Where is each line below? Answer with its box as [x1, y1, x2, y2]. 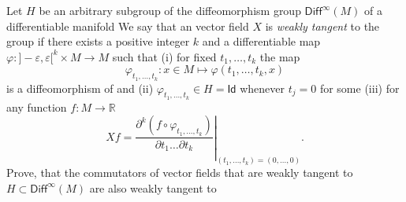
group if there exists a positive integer [6, 33, 190, 50]
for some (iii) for [319, 79, 400, 96]
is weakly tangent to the [265, 17, 380, 34]
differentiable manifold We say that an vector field [6, 17, 249, 34]
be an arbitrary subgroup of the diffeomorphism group [39, 2, 301, 18]
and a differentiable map [202, 33, 321, 50]
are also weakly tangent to [89, 179, 217, 196]
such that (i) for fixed [112, 48, 217, 64]
